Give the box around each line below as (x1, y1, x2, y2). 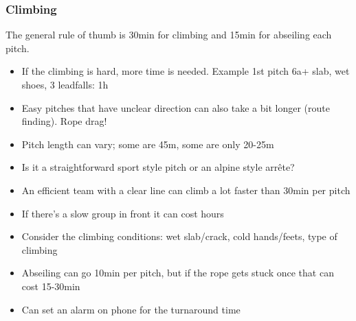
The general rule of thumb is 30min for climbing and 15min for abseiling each (5, 27, 332, 42)
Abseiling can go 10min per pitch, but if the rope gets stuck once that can (21, 265, 334, 280)
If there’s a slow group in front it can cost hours (21, 206, 224, 220)
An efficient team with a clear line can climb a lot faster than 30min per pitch (21, 182, 351, 197)
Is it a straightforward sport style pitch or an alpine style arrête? (21, 160, 295, 174)
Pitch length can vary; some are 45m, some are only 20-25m (21, 136, 274, 151)
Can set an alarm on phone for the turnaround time (21, 302, 241, 316)
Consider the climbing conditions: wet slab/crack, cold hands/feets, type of (21, 229, 337, 243)
